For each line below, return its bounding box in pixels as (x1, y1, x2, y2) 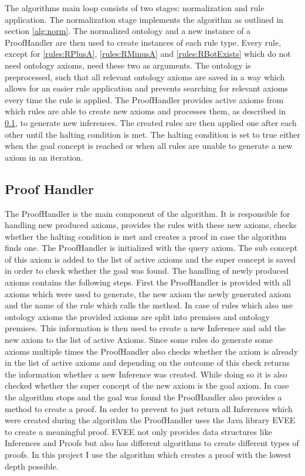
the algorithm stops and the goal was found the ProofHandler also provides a (5, 391, 282, 403)
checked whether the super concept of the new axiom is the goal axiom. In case (5, 379, 289, 392)
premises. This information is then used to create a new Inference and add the (5, 322, 286, 334)
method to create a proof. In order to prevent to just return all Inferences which (5, 402, 293, 414)
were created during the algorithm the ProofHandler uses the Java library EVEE (5, 414, 296, 426)
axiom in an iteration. (5, 151, 83, 163)
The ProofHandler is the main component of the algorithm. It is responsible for (5, 207, 290, 219)
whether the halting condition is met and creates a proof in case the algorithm (5, 230, 287, 242)
